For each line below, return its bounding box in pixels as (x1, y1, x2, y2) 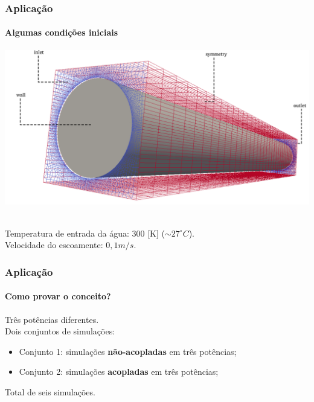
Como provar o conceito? (5, 290, 111, 302)
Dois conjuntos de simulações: (5, 325, 115, 337)
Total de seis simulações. (5, 385, 95, 398)
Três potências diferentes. (5, 313, 99, 325)
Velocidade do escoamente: (5, 238, 103, 251)
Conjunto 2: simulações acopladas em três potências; (19, 365, 219, 378)
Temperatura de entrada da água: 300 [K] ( (5, 226, 165, 239)
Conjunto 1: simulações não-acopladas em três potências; (19, 345, 237, 357)
